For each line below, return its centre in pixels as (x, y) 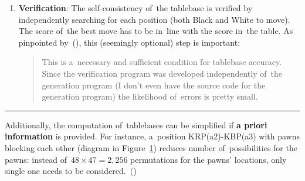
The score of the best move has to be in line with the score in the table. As (156, 31)
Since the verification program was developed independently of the (162, 73)
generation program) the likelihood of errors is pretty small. (150, 96)
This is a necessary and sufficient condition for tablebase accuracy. (162, 62)
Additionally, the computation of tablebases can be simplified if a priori (136, 124)
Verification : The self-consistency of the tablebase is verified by (135, 8)
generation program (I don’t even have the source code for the (154, 85)
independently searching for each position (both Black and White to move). (154, 19)
